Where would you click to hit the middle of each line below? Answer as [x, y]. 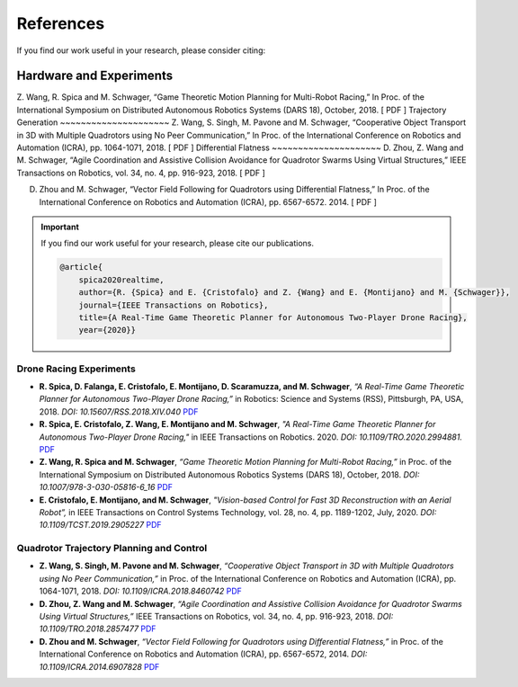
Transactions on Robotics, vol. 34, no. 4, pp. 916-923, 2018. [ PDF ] [141, 173]
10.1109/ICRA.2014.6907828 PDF [99, 666]
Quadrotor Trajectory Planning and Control [112, 549]
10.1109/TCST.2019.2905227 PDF [100, 525]
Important [60, 227]
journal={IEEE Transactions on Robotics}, [174, 305]
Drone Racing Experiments [76, 369]
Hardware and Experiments [95, 76]
